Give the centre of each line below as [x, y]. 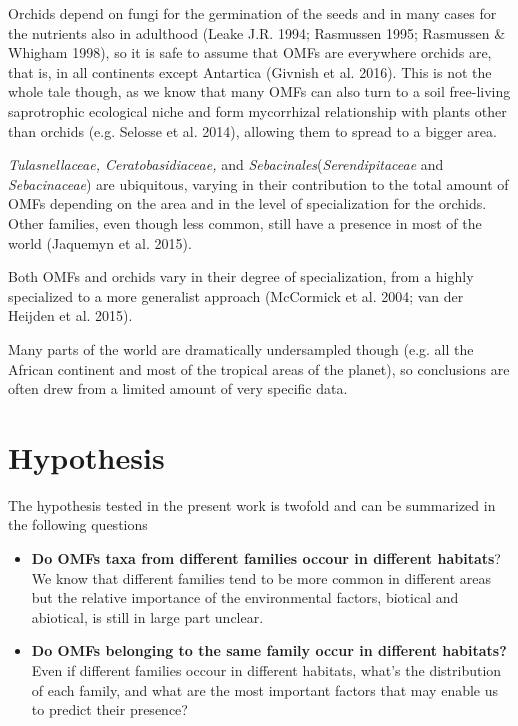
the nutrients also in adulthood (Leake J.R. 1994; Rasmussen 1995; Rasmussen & [257, 32]
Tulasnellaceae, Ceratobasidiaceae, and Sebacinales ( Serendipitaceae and [226, 164]
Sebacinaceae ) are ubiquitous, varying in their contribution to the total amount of [258, 183]
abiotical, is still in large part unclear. [147, 616]
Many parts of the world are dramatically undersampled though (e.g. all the [241, 348]
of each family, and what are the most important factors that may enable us [265, 689]
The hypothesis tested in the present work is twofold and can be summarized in [252, 504]
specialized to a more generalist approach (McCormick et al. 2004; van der [236, 295]
